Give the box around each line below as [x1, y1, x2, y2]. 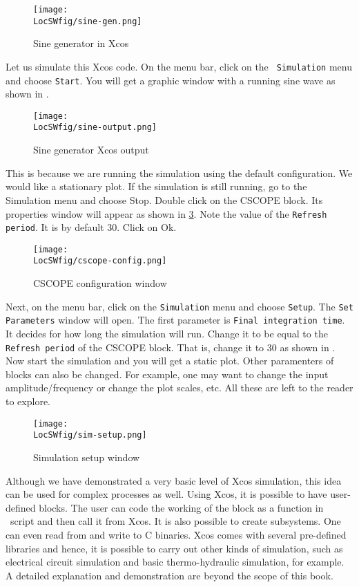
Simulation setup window [33, 449, 140, 464]
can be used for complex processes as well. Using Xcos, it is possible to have [6, 487, 327, 501]
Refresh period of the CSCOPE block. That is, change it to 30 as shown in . [6, 339, 336, 354]
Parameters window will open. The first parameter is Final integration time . [6, 313, 345, 327]
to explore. [6, 394, 50, 409]
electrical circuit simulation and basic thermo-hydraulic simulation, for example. [6, 555, 345, 569]
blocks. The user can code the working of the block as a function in [39, 500, 324, 514]
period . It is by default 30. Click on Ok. [6, 220, 177, 234]
